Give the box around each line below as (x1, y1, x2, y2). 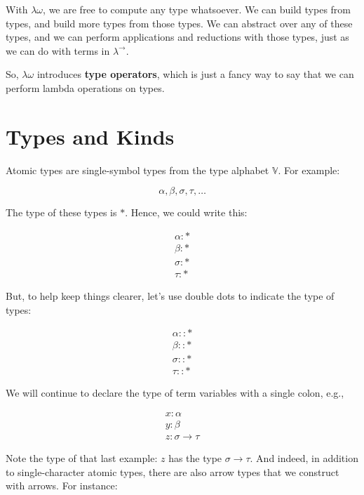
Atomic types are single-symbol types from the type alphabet (6, 162, 269, 177)
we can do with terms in (6, 43, 110, 58)
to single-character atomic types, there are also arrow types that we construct (6, 464, 339, 479)
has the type (168, 451, 222, 465)
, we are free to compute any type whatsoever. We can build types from (43, 2, 351, 16)
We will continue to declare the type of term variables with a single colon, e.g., (6, 385, 344, 400)
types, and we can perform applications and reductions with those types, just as (6, 29, 349, 44)
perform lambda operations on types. (6, 80, 165, 95)
